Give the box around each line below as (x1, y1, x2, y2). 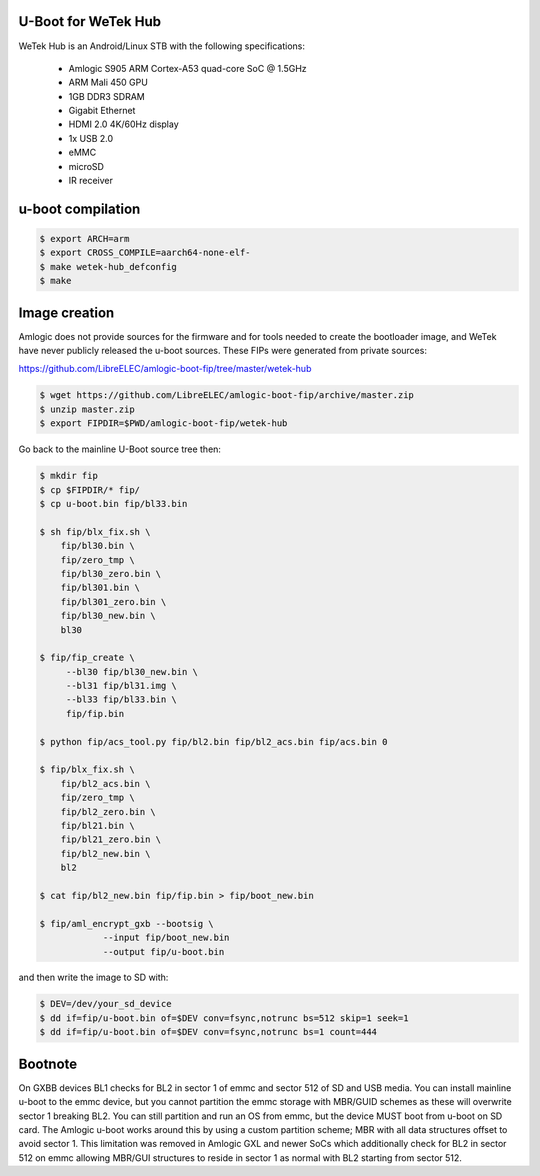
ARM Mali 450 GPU (68, 76, 149, 89)
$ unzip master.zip (39, 403, 135, 415)
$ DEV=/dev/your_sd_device (39, 998, 172, 1010)
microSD (68, 160, 105, 172)
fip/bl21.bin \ (60, 820, 135, 831)
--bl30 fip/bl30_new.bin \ (65, 666, 199, 677)
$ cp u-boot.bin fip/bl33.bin (39, 498, 188, 509)
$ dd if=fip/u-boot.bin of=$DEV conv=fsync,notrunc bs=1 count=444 (39, 1026, 378, 1038)
